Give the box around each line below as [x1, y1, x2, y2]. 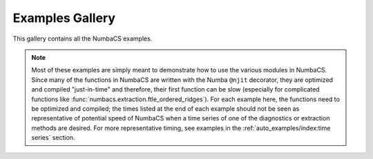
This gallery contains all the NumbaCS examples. [12, 34, 153, 43]
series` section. [31, 134, 75, 142]
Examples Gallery [12, 10, 116, 25]
